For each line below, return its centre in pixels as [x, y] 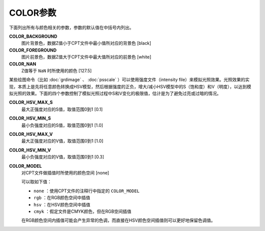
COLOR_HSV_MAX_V [31, 134]
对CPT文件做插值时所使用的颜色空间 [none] [65, 173]
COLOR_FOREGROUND [33, 50]
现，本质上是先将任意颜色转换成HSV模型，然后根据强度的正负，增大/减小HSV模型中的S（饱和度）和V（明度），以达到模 [130, 86]
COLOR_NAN [23, 64]
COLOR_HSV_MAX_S [31, 103]
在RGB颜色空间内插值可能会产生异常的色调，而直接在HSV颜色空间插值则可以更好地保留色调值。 [118, 220]
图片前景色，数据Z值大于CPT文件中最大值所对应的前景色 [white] [86, 57]
